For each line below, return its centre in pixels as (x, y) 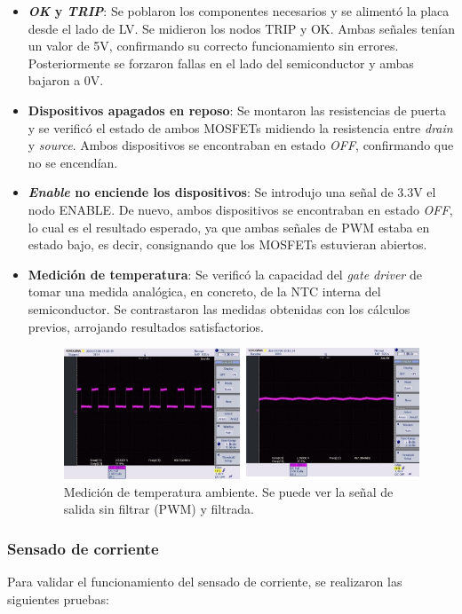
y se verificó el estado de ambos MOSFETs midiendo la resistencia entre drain (240, 127)
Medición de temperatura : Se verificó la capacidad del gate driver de (225, 274)
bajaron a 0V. (66, 80)
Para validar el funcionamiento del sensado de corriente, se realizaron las (205, 581)
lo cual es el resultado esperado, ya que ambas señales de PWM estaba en (229, 227)
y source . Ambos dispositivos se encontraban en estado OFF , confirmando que (241, 145)
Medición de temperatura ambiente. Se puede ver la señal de (228, 491)
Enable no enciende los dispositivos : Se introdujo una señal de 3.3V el (232, 192)
